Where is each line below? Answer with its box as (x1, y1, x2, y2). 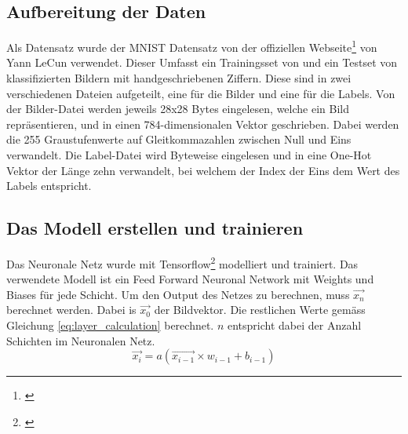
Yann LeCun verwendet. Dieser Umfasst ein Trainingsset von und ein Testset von (6, 54, 398, 71)
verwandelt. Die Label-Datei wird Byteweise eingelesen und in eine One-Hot (6, 147, 372, 163)
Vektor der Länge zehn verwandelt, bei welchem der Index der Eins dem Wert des (6, 162, 400, 178)
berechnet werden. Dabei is (6, 301, 137, 318)
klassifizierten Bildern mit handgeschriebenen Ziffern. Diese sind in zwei (6, 70, 352, 86)
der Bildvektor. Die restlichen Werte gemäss (154, 301, 366, 318)
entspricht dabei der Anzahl (228, 317, 362, 334)
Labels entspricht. (6, 177, 92, 194)
